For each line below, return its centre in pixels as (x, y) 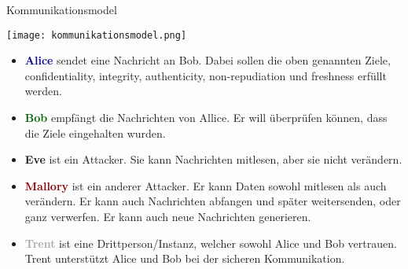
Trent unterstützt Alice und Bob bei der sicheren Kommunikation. (185, 258)
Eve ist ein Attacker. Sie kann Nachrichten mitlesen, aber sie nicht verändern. (213, 159)
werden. (43, 91)
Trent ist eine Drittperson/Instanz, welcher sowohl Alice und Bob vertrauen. (211, 243)
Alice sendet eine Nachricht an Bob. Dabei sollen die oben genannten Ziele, (208, 60)
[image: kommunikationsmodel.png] (97, 35)
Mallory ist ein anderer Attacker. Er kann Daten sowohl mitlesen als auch (206, 185)
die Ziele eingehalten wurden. (95, 133)
